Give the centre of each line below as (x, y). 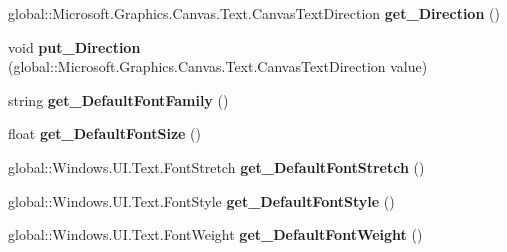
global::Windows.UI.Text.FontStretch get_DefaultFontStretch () (216, 166)
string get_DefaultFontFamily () (118, 99)
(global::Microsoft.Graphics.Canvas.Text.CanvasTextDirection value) (218, 66)
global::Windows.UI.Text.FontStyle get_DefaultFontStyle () (201, 200)
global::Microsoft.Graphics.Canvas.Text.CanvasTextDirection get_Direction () (254, 13)
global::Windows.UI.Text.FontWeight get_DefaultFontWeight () (215, 234)
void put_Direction (74, 46)
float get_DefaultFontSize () (104, 133)
